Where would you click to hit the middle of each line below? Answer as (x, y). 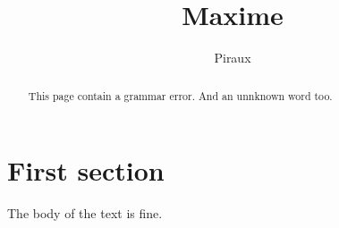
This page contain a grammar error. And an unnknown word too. (180, 95)
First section (86, 170)
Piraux (233, 58)
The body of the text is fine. (85, 213)
